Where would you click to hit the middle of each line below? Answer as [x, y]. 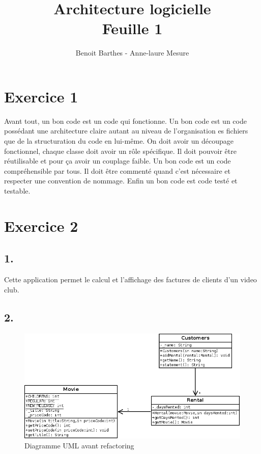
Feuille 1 [132, 28]
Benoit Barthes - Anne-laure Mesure [132, 53]
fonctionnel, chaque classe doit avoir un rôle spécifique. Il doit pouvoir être [120, 151]
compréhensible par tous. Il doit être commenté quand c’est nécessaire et [117, 170]
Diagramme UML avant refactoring [79, 446]
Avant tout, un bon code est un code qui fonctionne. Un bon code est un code [125, 121]
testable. [17, 191]
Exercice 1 [41, 96]
